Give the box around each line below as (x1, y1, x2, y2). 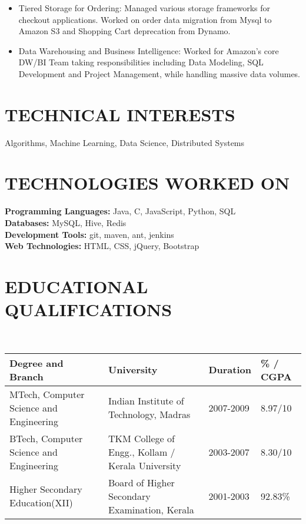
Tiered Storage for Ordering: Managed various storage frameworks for (18, 2, 271, 14)
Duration (208, 363, 251, 377)
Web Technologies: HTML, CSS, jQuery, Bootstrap (5, 240, 199, 252)
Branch (9, 369, 44, 383)
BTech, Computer (9, 431, 83, 445)
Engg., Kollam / (108, 445, 175, 459)
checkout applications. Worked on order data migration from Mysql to (18, 13, 272, 25)
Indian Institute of (108, 394, 184, 408)
